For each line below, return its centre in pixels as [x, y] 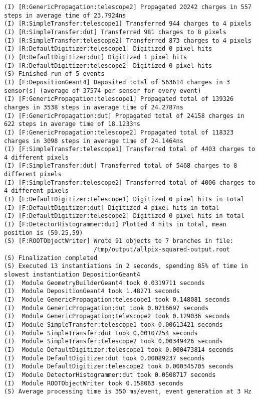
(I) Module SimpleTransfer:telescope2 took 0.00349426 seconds [113, 342]
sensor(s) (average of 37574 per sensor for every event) [103, 91]
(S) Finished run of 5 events [54, 74]
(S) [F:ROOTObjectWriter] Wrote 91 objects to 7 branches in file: [119, 241]
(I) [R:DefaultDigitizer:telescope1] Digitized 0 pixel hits [108, 49]
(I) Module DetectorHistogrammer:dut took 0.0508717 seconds [110, 375]
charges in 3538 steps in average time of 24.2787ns [94, 107]
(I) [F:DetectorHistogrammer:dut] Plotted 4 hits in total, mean [115, 225]
